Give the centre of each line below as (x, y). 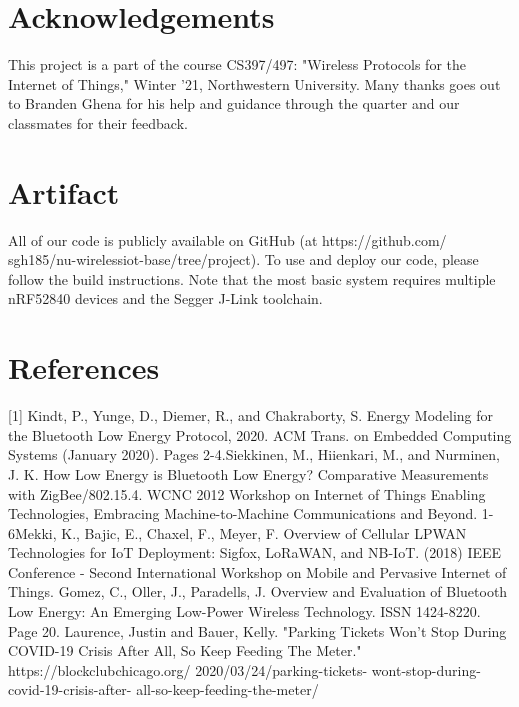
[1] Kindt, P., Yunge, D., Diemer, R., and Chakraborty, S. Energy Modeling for (251, 415)
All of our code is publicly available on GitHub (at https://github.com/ (227, 239)
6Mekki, (32, 532)
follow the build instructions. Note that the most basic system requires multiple (252, 278)
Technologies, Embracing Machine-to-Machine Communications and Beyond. (243, 513)
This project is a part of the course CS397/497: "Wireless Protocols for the (237, 64)
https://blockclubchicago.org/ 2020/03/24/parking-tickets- (188, 669)
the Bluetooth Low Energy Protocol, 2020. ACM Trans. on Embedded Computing (260, 434)
